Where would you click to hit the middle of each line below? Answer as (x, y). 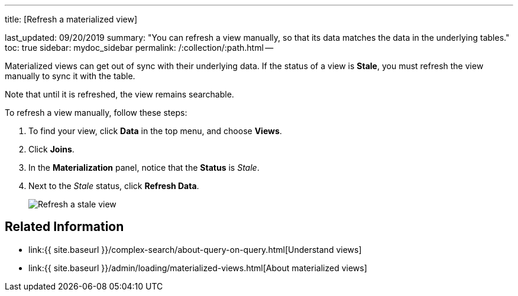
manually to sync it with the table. (70, 76)
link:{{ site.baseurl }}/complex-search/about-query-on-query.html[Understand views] (195, 249)
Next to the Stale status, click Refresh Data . (114, 186)
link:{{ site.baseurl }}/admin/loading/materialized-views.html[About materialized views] (198, 268)
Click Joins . (51, 149)
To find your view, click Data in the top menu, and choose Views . (155, 131)
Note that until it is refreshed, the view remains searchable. (119, 94)
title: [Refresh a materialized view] (71, 19)
